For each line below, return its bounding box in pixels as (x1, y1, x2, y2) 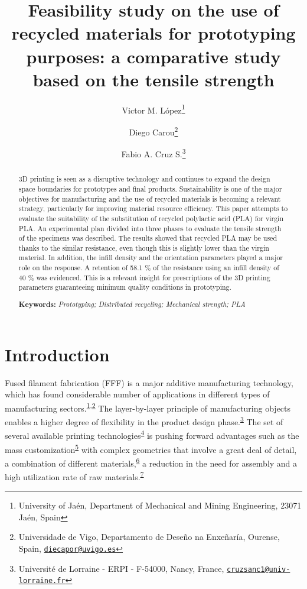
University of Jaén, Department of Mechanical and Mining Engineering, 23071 (18, 499, 302, 512)
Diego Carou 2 (129, 124, 178, 138)
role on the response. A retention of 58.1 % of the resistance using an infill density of (18, 263, 279, 273)
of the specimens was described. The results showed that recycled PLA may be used (18, 233, 277, 243)
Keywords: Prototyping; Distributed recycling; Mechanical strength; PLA (18, 299, 246, 309)
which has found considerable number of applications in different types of (5, 388, 270, 400)
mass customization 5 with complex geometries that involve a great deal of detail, (5, 441, 297, 455)
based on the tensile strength (32, 67, 275, 91)
